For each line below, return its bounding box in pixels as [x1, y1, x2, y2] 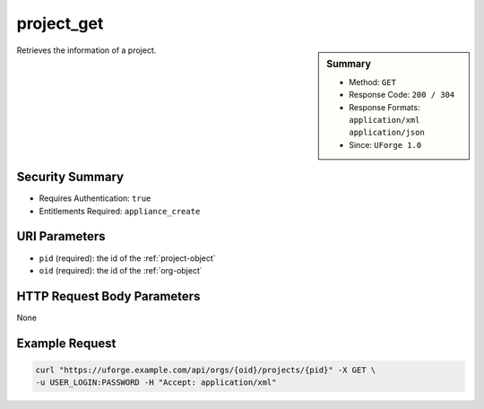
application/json [349, 127, 425, 138]
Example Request [16, 335, 117, 351]
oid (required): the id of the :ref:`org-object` [39, 265, 203, 275]
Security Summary [16, 170, 125, 185]
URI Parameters [16, 229, 107, 244]
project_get [16, 13, 104, 33]
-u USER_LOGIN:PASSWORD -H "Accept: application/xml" [35, 378, 277, 387]
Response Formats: [349, 101, 420, 112]
